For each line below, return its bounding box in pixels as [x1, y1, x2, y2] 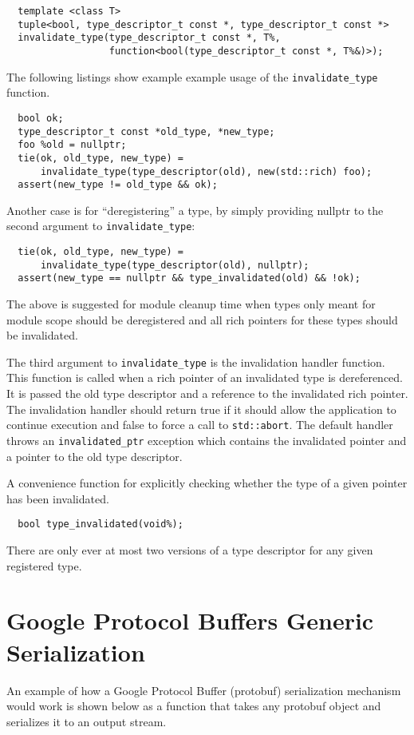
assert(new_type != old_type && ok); [18, 179, 218, 191]
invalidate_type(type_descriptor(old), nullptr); [40, 259, 310, 271]
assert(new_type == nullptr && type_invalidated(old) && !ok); [18, 272, 361, 284]
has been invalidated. [6, 490, 109, 507]
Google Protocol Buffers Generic [6, 604, 374, 637]
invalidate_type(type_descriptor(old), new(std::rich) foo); [40, 165, 373, 177]
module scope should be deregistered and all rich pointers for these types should [6, 311, 398, 328]
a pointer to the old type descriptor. [6, 447, 183, 464]
